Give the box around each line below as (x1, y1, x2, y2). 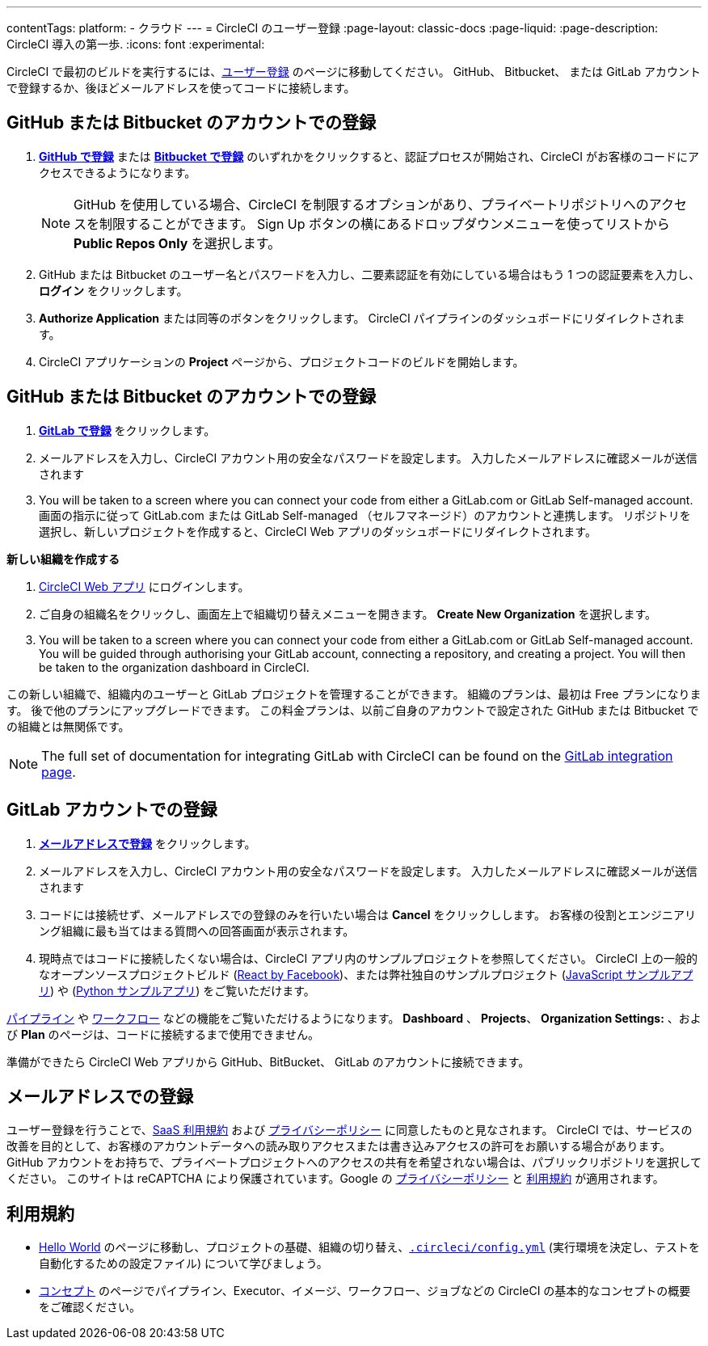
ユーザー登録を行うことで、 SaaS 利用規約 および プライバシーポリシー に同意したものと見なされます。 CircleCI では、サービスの (6, 1123, 693, 1137)
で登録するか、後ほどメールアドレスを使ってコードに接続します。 (6, 81, 356, 95)
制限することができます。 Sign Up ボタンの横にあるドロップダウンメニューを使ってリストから (99, 215, 670, 232)
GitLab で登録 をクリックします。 (39, 423, 216, 437)
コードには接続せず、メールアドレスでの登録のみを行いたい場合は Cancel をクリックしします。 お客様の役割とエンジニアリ (39, 907, 697, 922)
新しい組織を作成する (6, 551, 120, 566)
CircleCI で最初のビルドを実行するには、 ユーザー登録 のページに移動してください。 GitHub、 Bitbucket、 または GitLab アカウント (6, 65, 701, 78)
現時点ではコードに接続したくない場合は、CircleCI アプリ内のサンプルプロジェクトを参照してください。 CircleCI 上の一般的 (39, 951, 697, 965)
